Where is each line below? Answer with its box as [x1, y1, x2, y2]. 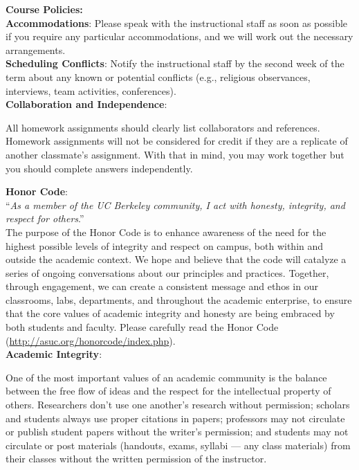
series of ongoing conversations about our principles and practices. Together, [6, 265, 329, 280]
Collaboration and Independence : [6, 97, 167, 111]
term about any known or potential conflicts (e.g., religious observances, [6, 69, 311, 84]
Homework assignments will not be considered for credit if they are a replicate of [6, 134, 348, 148]
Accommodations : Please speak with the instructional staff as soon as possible [6, 15, 348, 30]
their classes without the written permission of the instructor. [6, 451, 267, 466]
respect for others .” [6, 211, 84, 226]
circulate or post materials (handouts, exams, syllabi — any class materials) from [6, 437, 351, 452]
